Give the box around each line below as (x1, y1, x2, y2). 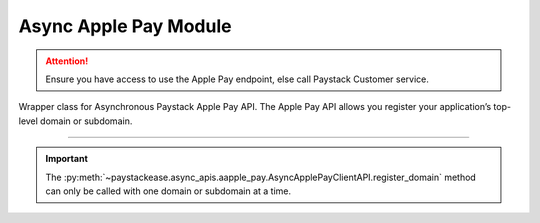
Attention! (45, 55, 89, 67)
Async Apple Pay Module (18, 15, 232, 37)
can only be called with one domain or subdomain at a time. (45, 185, 292, 197)
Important (45, 153, 89, 165)
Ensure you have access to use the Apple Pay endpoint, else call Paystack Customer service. (45, 73, 430, 85)
